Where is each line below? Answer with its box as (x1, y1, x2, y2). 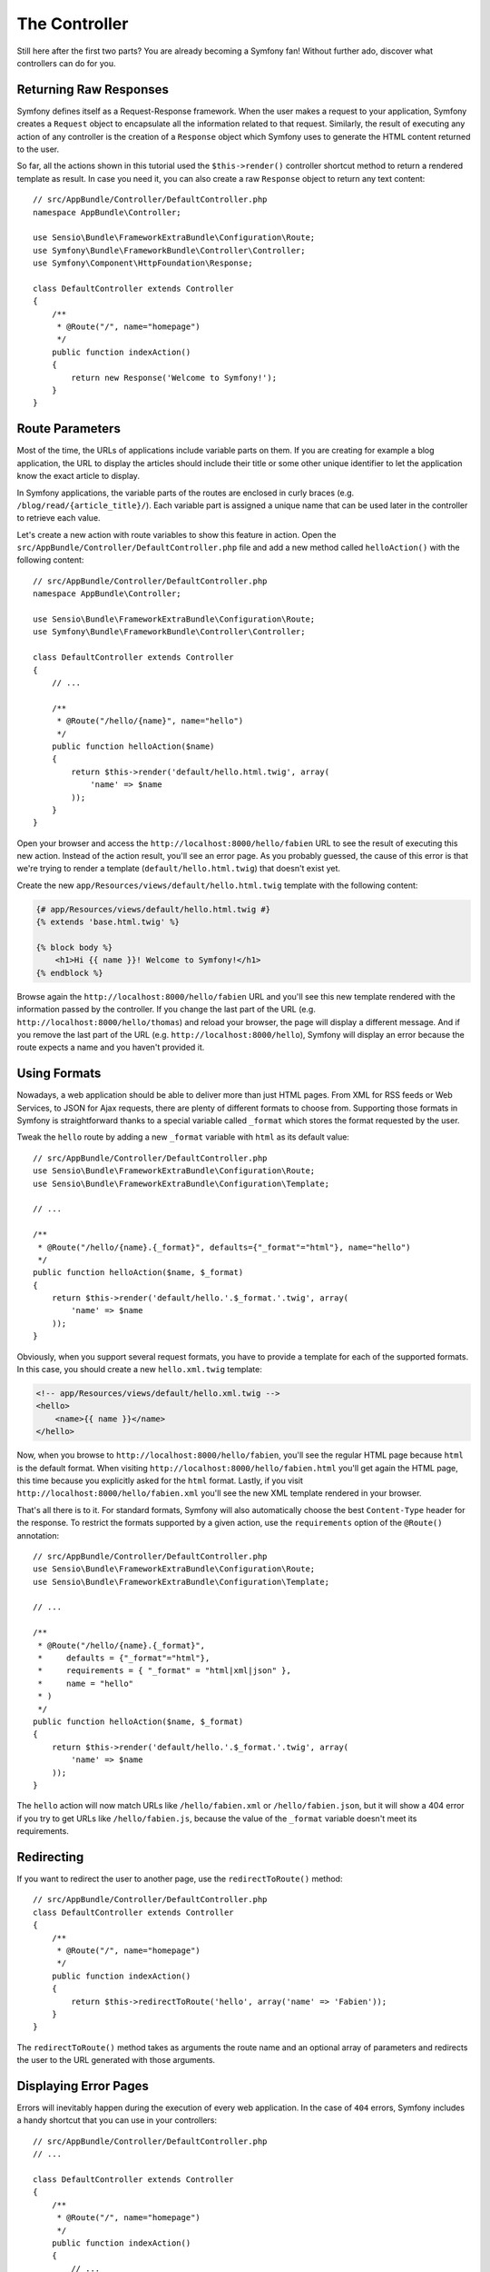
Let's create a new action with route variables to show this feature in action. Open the (16, 529, 337, 540)
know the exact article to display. (16, 471, 141, 482)
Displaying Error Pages (16, 2078, 150, 2094)
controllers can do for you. (16, 57, 117, 68)
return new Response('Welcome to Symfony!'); (71, 373, 277, 383)
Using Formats (16, 1066, 102, 1081)
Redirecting (16, 1849, 84, 1865)
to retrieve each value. (16, 513, 101, 523)
